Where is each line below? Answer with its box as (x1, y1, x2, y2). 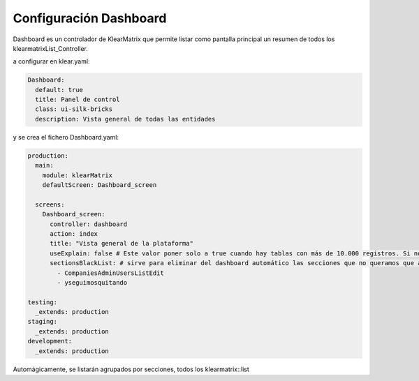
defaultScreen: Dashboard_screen (42, 181, 157, 189)
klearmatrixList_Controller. (13, 44, 89, 52)
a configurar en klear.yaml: (13, 57, 90, 66)
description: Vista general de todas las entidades (35, 115, 216, 123)
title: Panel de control (35, 96, 120, 104)
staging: (27, 317, 58, 326)
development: (27, 337, 73, 345)
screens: (35, 200, 65, 209)
